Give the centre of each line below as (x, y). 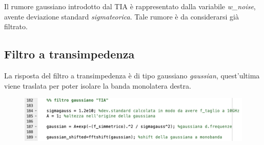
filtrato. (16, 26)
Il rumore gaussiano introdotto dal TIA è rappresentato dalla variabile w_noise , (130, 6)
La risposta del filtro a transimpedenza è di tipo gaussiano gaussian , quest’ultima (132, 75)
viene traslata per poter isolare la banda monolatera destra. (98, 85)
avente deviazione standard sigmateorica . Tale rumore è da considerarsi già (121, 16)
